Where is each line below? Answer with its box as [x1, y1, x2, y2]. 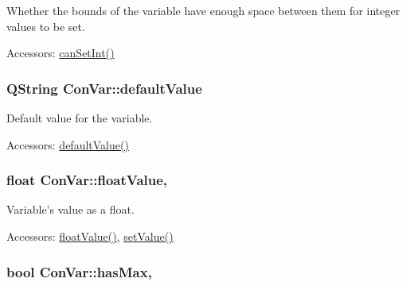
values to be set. [6, 17, 85, 34]
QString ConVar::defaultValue [6, 78, 202, 98]
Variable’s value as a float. [6, 201, 135, 218]
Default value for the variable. [6, 110, 153, 126]
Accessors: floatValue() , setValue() [6, 228, 174, 244]
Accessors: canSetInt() [6, 44, 115, 61]
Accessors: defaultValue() [6, 136, 129, 153]
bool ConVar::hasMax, [6, 261, 152, 281]
